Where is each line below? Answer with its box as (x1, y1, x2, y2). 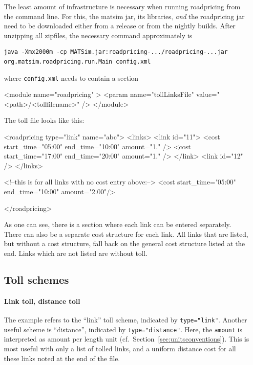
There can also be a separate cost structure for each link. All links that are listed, (4, 228, 248, 239)
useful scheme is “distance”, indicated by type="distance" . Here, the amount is (4, 324, 242, 334)
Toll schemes (4, 272, 69, 287)
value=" (196, 89, 220, 99)
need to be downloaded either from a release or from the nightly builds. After (4, 21, 236, 31)
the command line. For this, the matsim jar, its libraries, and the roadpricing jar (4, 11, 245, 21)
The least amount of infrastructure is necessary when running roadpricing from (4, 1, 241, 11)
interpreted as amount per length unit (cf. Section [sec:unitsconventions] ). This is (4, 334, 249, 344)
